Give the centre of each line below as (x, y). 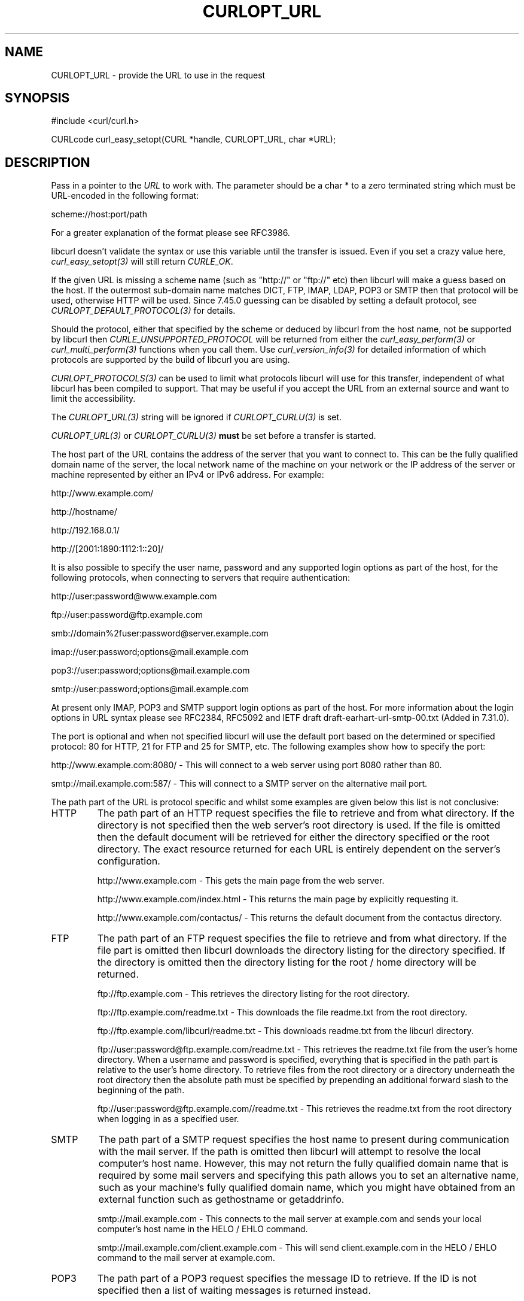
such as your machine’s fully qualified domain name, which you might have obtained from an (307, 1188)
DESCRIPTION (48, 162)
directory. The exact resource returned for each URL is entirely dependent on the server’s (299, 849)
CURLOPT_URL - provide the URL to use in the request (158, 75)
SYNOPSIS (37, 98)
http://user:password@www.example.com (134, 596)
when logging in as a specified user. (168, 1119)
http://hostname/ (84, 512)
